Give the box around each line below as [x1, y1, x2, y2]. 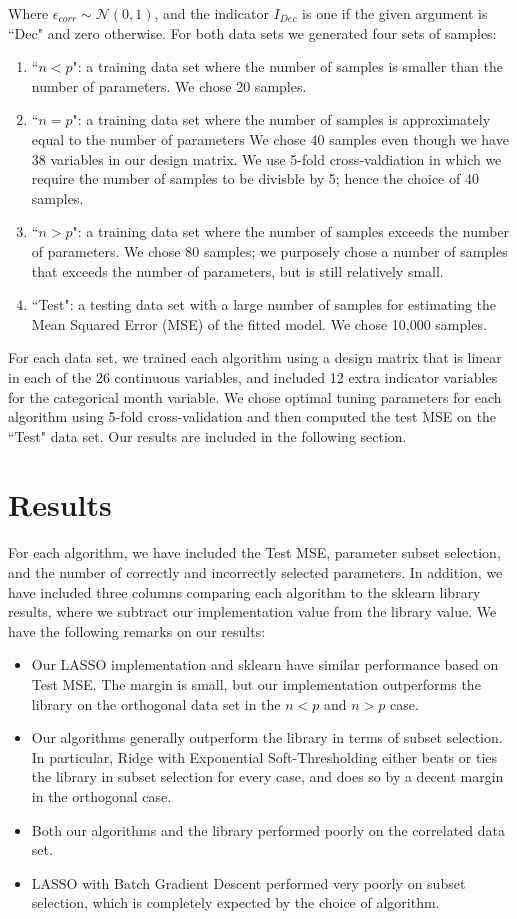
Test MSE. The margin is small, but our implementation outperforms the [31, 673, 481, 694]
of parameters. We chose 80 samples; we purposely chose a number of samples [31, 240, 508, 261]
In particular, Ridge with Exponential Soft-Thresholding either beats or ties [31, 746, 498, 767]
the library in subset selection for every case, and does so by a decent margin [31, 766, 504, 787]
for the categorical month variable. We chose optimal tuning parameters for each [8, 386, 502, 407]
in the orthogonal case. [31, 785, 172, 806]
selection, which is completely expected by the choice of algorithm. [31, 892, 440, 913]
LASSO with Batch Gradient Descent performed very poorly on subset [31, 872, 466, 893]
